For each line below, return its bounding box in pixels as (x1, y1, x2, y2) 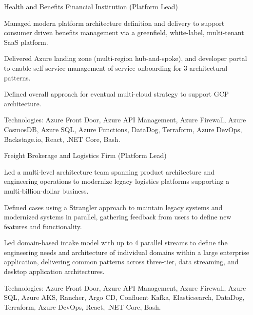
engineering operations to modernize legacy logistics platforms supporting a (4, 176, 230, 186)
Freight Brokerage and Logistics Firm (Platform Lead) (4, 150, 167, 160)
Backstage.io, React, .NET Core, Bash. (4, 134, 120, 144)
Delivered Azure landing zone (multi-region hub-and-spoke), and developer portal (4, 53, 247, 63)
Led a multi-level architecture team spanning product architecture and (4, 166, 215, 177)
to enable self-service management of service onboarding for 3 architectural (4, 62, 228, 73)
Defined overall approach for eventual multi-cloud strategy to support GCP (4, 89, 229, 99)
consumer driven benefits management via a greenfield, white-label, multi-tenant (4, 27, 244, 38)
